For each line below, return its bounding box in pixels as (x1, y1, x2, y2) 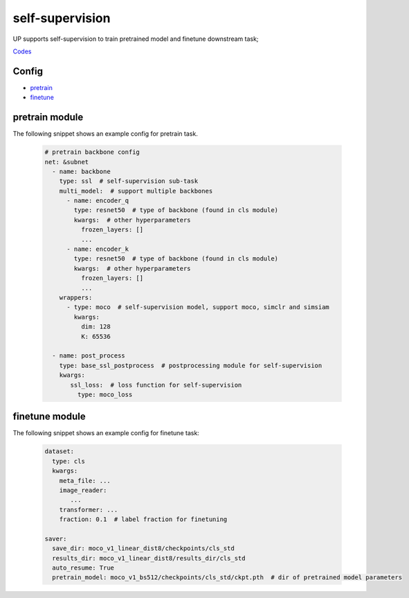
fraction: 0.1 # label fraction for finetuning (59, 516, 228, 523)
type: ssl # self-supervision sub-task (59, 177, 199, 185)
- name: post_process (52, 352, 126, 360)
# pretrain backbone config (44, 148, 140, 156)
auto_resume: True (52, 564, 114, 572)
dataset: (44, 448, 75, 455)
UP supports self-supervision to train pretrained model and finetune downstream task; (12, 35, 259, 43)
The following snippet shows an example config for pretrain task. (12, 130, 199, 138)
